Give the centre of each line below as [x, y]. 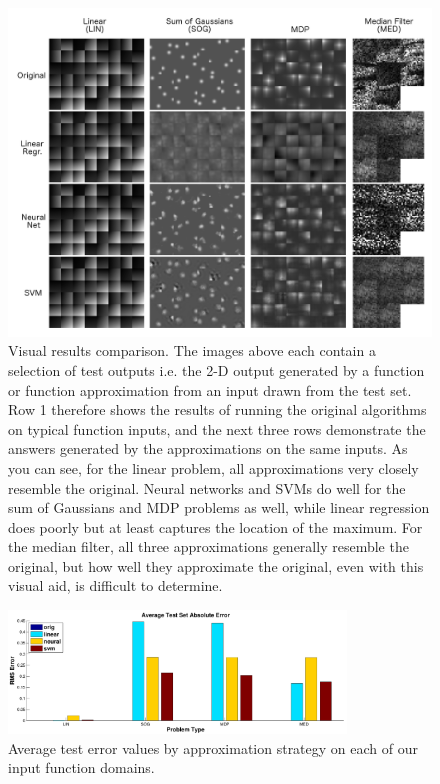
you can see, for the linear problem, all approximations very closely [213, 467]
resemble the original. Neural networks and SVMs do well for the [207, 487]
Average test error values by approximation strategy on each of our [213, 747]
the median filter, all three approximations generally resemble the [208, 546]
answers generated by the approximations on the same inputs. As [208, 448]
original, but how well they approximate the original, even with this [216, 565]
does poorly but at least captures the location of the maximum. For [215, 526]
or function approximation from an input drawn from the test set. [210, 389]
